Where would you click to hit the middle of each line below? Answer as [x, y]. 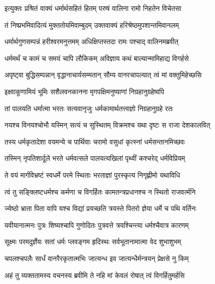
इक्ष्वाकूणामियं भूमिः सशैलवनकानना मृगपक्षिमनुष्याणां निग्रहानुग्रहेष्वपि [84, 91]
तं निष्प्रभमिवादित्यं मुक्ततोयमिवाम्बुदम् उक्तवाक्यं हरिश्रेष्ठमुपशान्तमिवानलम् [92, 25]
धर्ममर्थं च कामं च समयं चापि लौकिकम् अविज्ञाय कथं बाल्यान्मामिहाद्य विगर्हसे [97, 58]
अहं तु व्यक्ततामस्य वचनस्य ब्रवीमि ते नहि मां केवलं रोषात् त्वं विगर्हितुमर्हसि [95, 275]
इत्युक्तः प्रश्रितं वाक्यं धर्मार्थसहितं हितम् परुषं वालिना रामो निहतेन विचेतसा [93, 8]
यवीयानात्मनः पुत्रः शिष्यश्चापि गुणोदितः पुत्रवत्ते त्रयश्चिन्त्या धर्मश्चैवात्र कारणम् [97, 225]
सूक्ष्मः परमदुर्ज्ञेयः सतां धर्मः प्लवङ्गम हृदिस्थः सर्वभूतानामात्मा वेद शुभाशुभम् [93, 242]
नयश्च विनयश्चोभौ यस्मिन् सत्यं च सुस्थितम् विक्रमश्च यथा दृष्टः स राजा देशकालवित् [107, 125]
